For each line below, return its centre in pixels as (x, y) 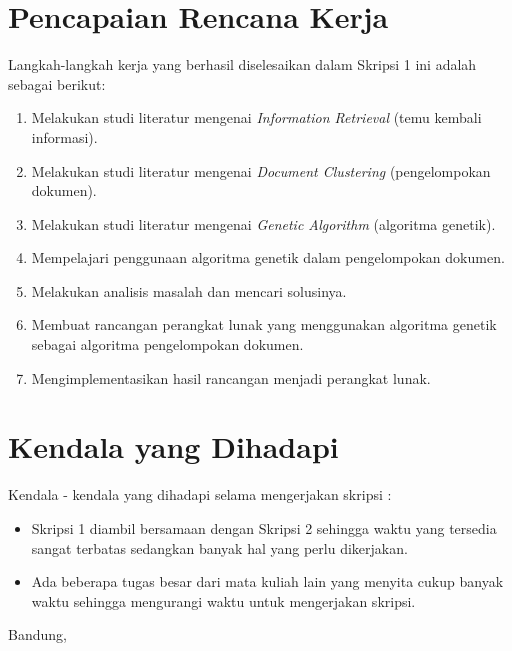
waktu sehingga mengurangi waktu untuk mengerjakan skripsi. (223, 600)
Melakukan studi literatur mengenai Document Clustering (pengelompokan (261, 170)
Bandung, (37, 634)
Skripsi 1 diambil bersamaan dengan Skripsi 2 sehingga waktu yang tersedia (264, 527)
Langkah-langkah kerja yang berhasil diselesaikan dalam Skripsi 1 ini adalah (242, 64)
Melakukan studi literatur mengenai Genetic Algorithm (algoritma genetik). (263, 223)
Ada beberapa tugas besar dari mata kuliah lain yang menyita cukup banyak (267, 581)
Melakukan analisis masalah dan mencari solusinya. (189, 290)
